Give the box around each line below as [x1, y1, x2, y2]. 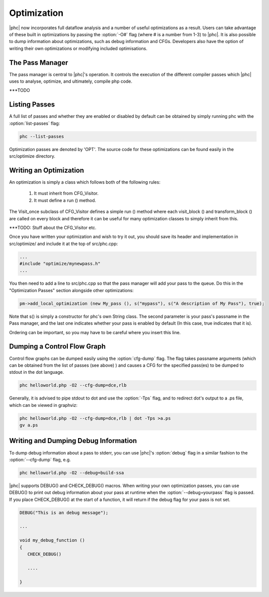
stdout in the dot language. [9, 369, 64, 375]
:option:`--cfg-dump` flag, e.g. [9, 456, 71, 462]
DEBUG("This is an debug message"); [19, 510, 109, 515]
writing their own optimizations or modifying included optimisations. [9, 45, 148, 51]
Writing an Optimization [9, 166, 84, 174]
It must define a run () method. [34, 197, 96, 203]
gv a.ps [19, 422, 38, 428]
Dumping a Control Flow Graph [9, 342, 106, 351]
